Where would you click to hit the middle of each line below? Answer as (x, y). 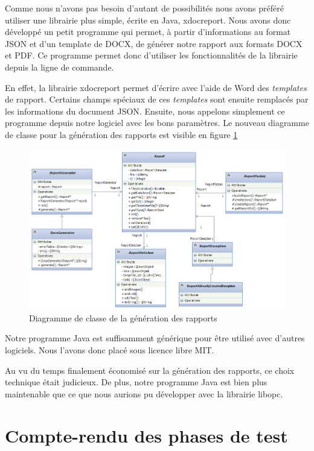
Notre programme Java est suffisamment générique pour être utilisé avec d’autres (155, 338)
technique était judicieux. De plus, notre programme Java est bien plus (136, 382)
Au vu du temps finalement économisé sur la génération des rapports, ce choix (150, 370)
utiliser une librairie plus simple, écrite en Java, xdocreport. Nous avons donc (148, 20)
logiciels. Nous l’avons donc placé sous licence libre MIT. (110, 350)
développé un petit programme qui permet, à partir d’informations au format (148, 32)
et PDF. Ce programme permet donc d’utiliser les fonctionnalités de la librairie (151, 55)
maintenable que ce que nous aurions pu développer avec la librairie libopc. (144, 393)
